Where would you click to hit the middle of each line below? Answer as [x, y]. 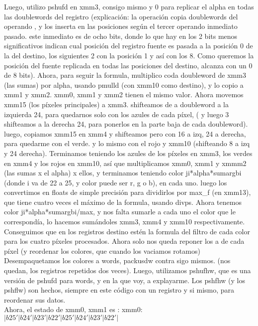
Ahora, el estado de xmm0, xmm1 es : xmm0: [73, 309]
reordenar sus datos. [35, 299]
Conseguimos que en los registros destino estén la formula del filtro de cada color [127, 231]
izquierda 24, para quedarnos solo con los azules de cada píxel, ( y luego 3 [117, 114]
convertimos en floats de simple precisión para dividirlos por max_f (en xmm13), [128, 192]
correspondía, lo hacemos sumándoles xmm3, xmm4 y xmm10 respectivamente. [125, 222]
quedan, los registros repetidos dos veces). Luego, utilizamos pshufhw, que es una [128, 270]
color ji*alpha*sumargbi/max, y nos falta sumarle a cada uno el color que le [120, 212]
